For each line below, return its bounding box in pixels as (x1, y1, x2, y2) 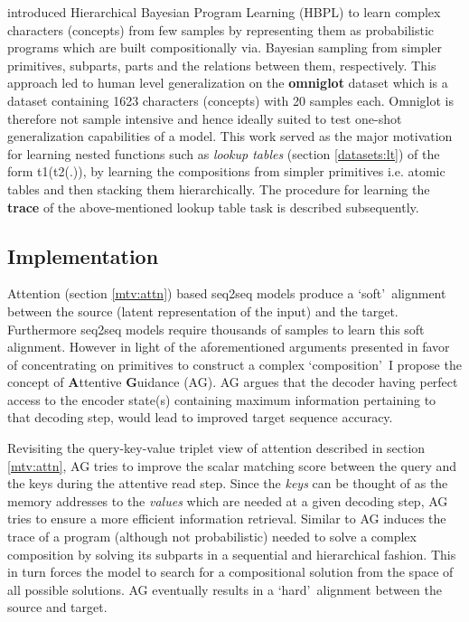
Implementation (7, 241, 159, 269)
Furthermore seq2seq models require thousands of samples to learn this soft (7, 319, 425, 338)
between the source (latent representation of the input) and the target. (7, 301, 399, 320)
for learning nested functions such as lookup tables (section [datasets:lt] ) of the (7, 144, 440, 163)
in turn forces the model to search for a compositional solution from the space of (7, 562, 454, 581)
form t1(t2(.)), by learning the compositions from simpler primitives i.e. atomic (7, 162, 446, 181)
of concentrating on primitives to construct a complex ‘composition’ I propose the (7, 354, 462, 373)
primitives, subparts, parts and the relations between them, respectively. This (7, 55, 436, 74)
